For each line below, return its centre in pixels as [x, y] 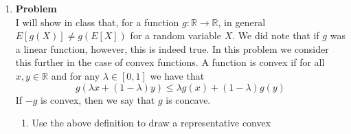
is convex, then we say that [98, 99]
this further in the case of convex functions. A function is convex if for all [170, 62]
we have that [177, 75]
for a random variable [175, 35]
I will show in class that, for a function [97, 22]
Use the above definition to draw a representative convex [151, 123]
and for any [76, 75]
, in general [242, 22]
